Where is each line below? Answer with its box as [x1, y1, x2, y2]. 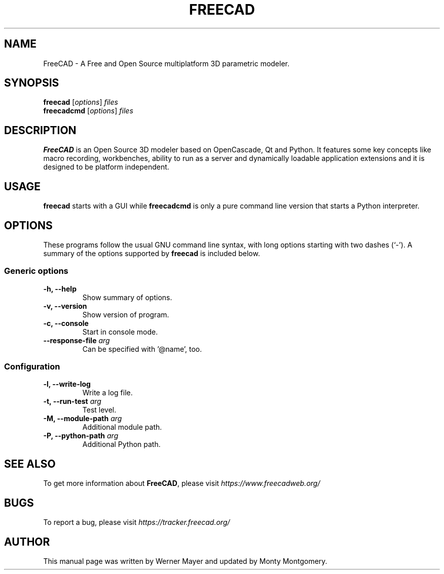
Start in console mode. [82, 327, 158, 336]
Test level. [82, 405, 117, 415]
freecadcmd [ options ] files [43, 106, 133, 115]
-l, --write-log [43, 380, 91, 389]
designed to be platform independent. [43, 162, 169, 172]
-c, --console [43, 318, 89, 327]
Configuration [4, 361, 60, 372]
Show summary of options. [82, 293, 172, 302]
